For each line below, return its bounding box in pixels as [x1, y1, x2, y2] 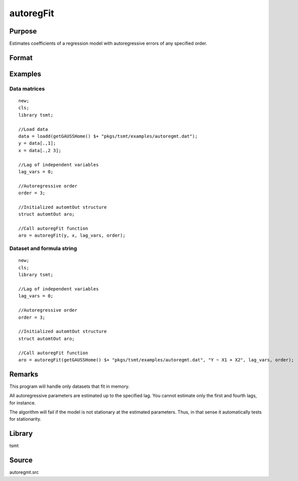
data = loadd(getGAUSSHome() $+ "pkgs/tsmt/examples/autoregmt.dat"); [18, 133, 198, 139]
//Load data [18, 126, 48, 132]
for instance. [9, 399, 36, 405]
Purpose [9, 27, 37, 35]
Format [9, 53, 33, 62]
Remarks [9, 370, 39, 379]
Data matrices [9, 85, 45, 92]
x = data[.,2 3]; [18, 147, 61, 153]
